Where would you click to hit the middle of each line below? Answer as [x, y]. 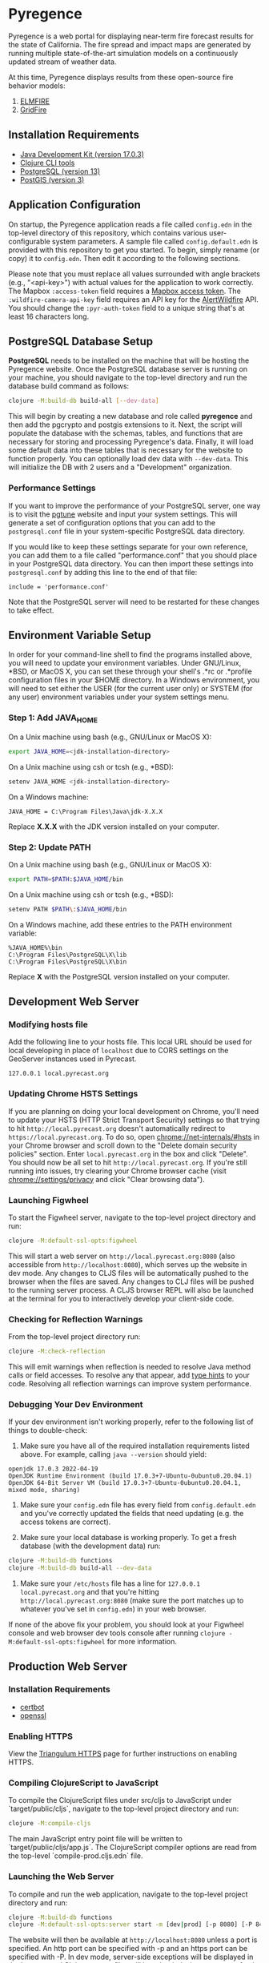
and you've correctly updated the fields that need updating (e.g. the [132, 1514]
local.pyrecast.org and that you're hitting [90, 1592]
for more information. [142, 1642]
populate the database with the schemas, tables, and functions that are [126, 433]
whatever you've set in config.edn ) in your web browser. [113, 1609]
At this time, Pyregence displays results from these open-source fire [121, 77]
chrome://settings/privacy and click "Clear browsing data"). [107, 1179]
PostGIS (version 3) [52, 179]
